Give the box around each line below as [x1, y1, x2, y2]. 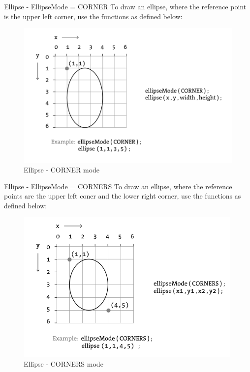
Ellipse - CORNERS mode [24, 358, 103, 369]
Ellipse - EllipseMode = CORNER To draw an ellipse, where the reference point [4, 1, 247, 11]
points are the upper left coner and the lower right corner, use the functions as [4, 191, 241, 201]
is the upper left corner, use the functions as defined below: [4, 11, 183, 21]
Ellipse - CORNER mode [24, 164, 100, 174]
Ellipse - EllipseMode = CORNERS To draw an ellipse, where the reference [4, 181, 232, 191]
